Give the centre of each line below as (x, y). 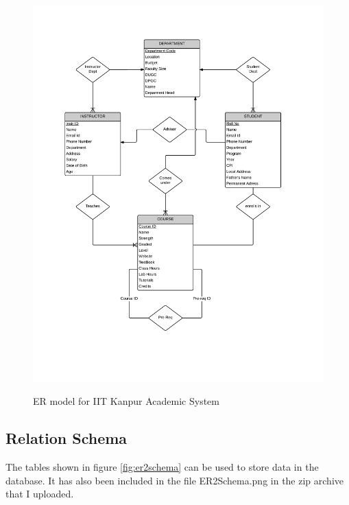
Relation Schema (67, 438)
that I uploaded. (40, 494)
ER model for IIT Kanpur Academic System (126, 401)
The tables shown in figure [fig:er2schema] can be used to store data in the (162, 467)
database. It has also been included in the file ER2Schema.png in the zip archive (174, 480)
